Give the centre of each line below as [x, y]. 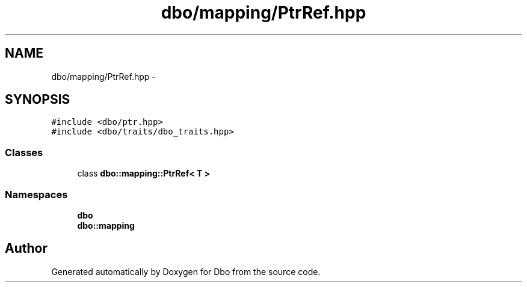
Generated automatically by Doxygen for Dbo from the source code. [186, 271]
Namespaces [36, 194]
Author [26, 249]
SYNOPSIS [38, 100]
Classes [24, 152]
